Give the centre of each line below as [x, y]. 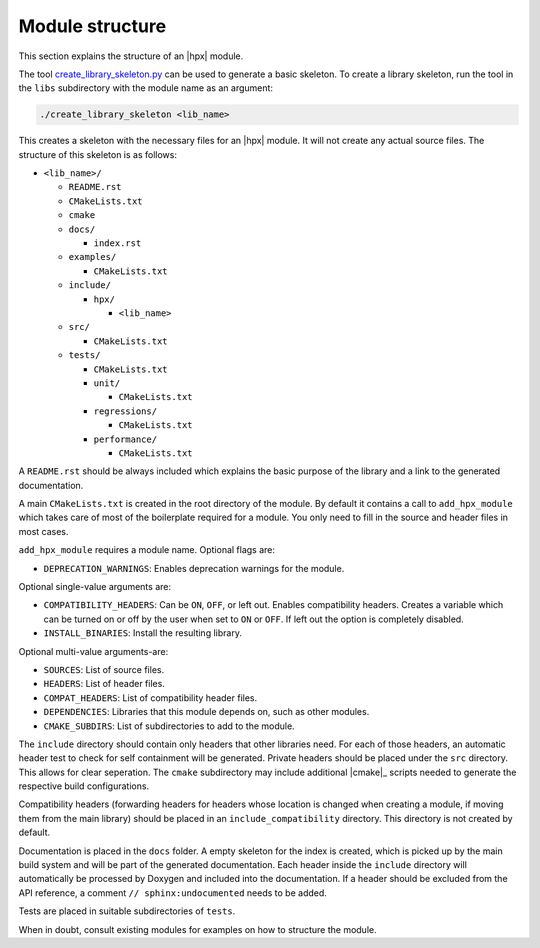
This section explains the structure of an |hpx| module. [131, 56]
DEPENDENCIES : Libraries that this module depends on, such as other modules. [206, 712]
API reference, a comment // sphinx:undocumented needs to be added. [172, 892]
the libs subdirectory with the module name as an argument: [146, 88]
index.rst [117, 243]
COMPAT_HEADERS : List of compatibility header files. [150, 697]
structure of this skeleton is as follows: [97, 154]
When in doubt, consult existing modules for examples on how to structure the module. [197, 929]
